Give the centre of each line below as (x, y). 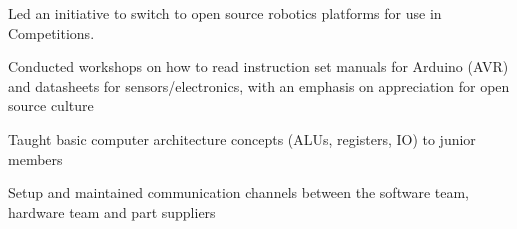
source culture (51, 105)
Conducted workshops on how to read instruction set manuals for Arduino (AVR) (258, 66)
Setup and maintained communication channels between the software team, (239, 192)
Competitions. (51, 32)
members (35, 158)
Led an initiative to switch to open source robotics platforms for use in (225, 13)
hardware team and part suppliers (112, 211)
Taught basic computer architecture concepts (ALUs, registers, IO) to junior (242, 138)
